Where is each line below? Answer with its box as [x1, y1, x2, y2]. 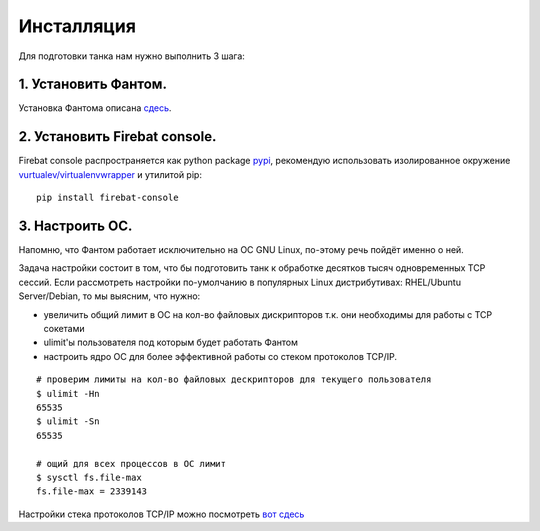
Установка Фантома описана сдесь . [18, 102, 172, 114]
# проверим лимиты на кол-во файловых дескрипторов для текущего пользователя [36, 374, 432, 385]
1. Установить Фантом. [18, 76, 167, 93]
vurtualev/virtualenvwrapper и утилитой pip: [18, 168, 202, 180]
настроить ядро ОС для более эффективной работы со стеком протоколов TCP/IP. [43, 350, 398, 362]
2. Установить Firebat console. [18, 128, 217, 145]
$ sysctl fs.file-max [36, 471, 142, 483]
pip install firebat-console [36, 192, 179, 204]
